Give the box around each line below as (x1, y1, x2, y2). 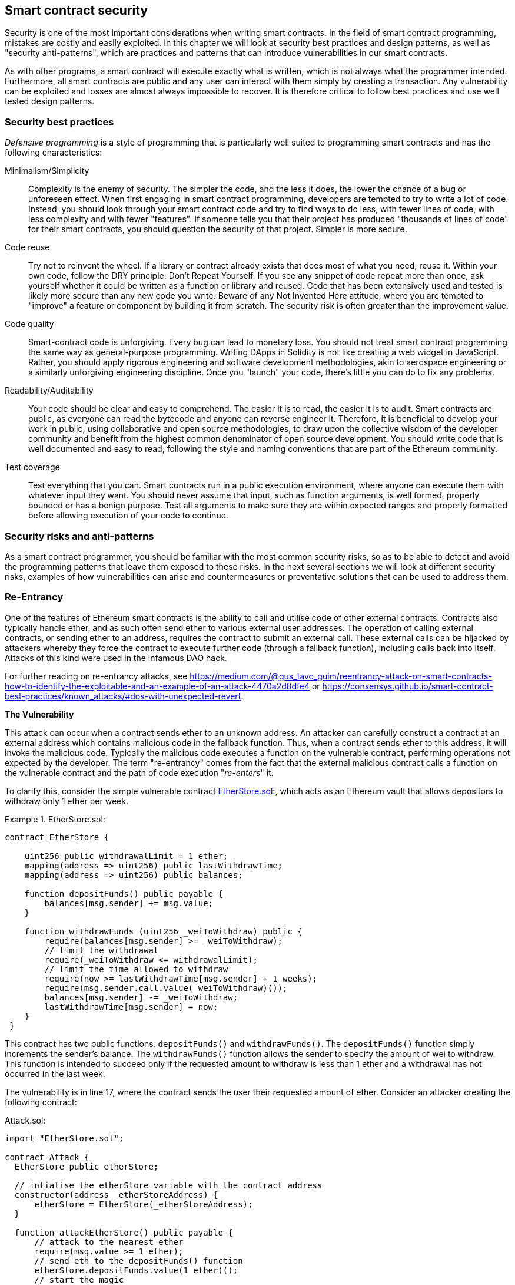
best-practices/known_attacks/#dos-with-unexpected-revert (5, 691, 241, 701)
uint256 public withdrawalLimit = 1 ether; (24, 851, 228, 861)
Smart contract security (5, 3, 148, 18)
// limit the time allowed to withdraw (44, 964, 228, 974)
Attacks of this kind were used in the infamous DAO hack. (5, 652, 227, 663)
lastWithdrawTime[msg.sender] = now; (44, 1002, 218, 1012)
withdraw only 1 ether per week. (5, 795, 128, 806)
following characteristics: (5, 147, 102, 158)
